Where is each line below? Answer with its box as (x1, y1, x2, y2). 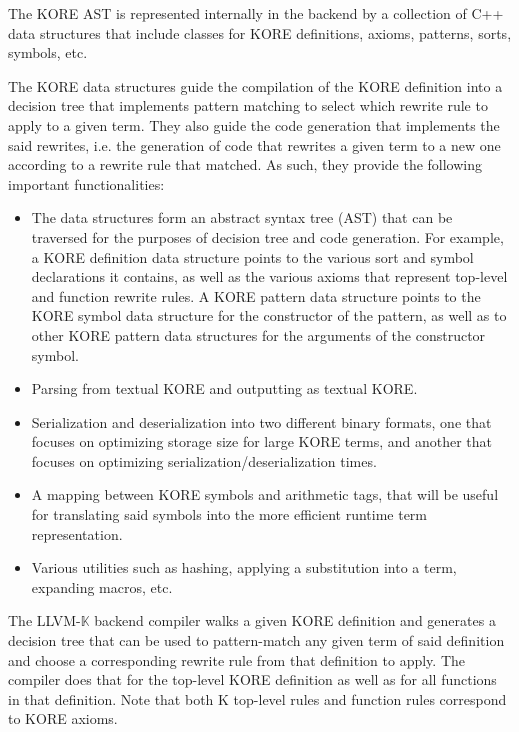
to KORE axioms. (8, 708, 118, 729)
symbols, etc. (8, 42, 88, 63)
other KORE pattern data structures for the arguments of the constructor (31, 324, 486, 345)
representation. (31, 523, 123, 544)
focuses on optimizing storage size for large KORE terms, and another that (31, 431, 493, 452)
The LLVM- (8, 610, 81, 631)
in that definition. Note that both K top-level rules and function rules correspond (8, 688, 507, 709)
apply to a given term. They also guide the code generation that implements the (8, 114, 500, 135)
